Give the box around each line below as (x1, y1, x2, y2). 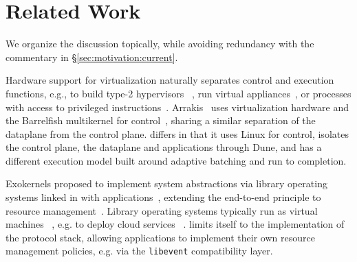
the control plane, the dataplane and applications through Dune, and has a (6, 140, 322, 154)
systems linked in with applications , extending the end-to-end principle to (6, 190, 321, 204)
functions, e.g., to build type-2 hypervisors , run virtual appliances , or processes (6, 86, 351, 100)
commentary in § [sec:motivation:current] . (6, 49, 178, 64)
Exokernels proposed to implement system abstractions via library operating (6, 176, 327, 191)
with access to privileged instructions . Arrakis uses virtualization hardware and (6, 99, 349, 114)
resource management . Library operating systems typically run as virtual (6, 203, 318, 217)
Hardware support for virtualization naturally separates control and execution (6, 73, 334, 87)
